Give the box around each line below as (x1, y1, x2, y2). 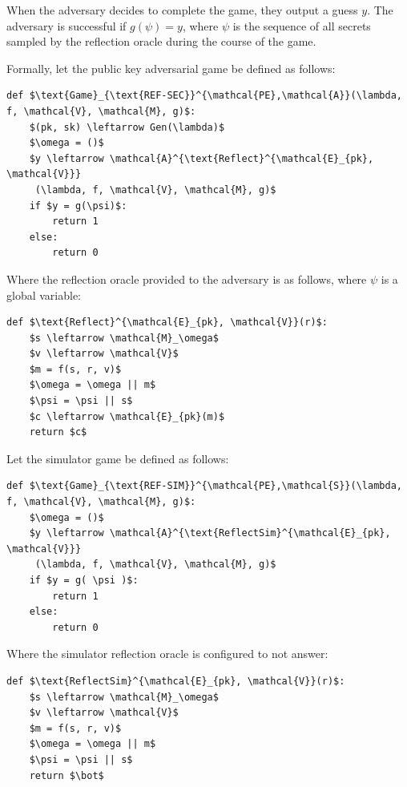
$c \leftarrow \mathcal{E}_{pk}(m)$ (29, 410, 225, 422)
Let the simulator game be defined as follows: (6, 450, 229, 466)
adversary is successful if (6, 17, 127, 34)
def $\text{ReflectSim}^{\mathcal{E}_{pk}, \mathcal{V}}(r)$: (6, 675, 345, 687)
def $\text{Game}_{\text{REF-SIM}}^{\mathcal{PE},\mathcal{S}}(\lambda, (6, 480, 402, 492)
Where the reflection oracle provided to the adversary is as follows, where (6, 270, 367, 287)
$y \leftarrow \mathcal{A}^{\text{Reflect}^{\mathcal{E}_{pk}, (29, 152, 374, 164)
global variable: (6, 286, 82, 303)
